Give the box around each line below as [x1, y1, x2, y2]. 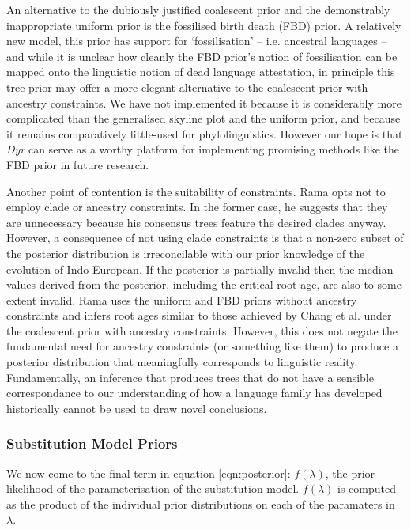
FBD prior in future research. [6, 156, 149, 172]
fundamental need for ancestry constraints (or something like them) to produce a [6, 338, 398, 354]
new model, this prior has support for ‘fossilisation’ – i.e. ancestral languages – [6, 32, 387, 49]
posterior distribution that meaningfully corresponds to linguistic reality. [6, 354, 358, 370]
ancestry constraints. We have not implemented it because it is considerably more [6, 94, 402, 111]
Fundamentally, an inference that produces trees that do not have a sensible [6, 369, 374, 385]
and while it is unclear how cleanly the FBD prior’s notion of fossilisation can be [6, 47, 398, 64]
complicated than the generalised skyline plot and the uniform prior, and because [6, 110, 401, 127]
